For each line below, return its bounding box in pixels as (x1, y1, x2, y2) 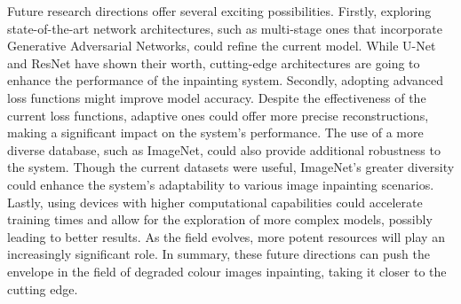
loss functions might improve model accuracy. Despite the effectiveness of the (7, 88, 426, 106)
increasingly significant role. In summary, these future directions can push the (7, 245, 430, 263)
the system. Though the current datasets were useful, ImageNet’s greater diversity (7, 158, 455, 176)
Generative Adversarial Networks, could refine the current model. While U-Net (7, 36, 436, 55)
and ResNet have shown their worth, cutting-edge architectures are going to (7, 53, 420, 72)
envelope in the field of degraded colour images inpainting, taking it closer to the (7, 261, 447, 280)
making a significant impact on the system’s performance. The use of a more (7, 123, 424, 142)
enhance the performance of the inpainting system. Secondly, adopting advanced (7, 71, 444, 90)
